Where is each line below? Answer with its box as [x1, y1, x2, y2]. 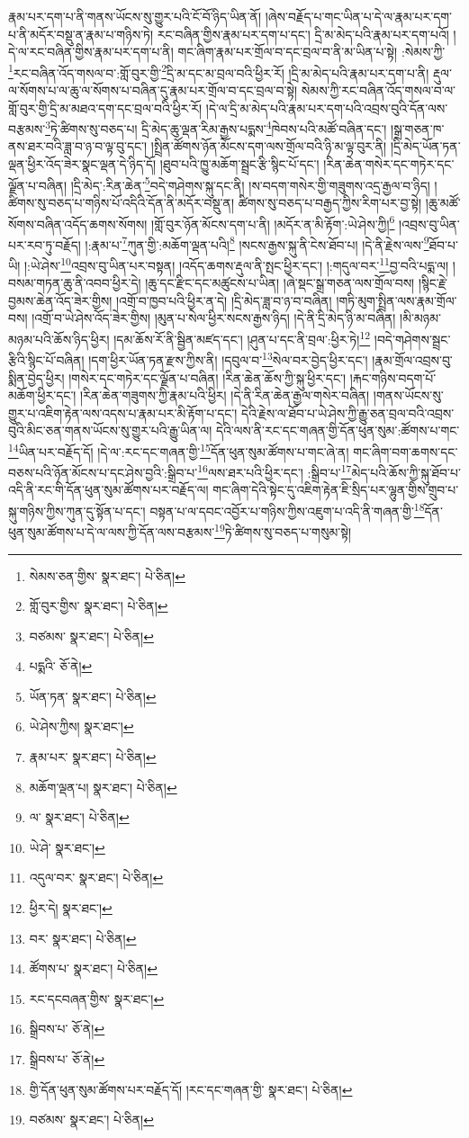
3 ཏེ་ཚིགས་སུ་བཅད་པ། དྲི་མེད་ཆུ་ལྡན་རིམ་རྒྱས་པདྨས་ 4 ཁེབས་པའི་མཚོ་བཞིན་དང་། [45, 117, 387, 138]
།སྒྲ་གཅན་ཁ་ [391, 119, 445, 138]
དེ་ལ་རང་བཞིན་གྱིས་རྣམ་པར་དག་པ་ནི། [8, 42, 174, 61]
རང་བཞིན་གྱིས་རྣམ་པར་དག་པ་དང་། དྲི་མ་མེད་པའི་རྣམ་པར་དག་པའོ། [157, 24, 449, 43]
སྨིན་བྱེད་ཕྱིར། [8, 368, 65, 387]
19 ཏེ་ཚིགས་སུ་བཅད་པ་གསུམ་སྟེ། [214, 520, 352, 541]
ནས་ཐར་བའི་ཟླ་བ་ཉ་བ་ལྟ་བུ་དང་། [8, 137, 148, 156]
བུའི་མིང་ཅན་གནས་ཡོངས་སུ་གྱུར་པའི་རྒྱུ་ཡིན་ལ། [8, 421, 212, 440]
